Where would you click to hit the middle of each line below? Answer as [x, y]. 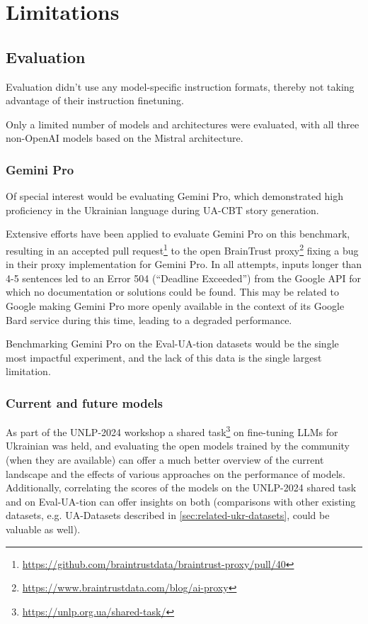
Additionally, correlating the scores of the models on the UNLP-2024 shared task [181, 487]
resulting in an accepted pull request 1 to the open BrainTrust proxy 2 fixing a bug [182, 249]
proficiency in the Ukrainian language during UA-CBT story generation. [162, 210]
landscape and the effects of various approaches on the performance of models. [176, 473]
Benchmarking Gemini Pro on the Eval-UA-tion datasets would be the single [172, 344]
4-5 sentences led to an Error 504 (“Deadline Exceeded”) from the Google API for [184, 278]
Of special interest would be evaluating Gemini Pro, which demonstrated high [175, 196]
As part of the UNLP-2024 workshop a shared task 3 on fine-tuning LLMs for [172, 431]
